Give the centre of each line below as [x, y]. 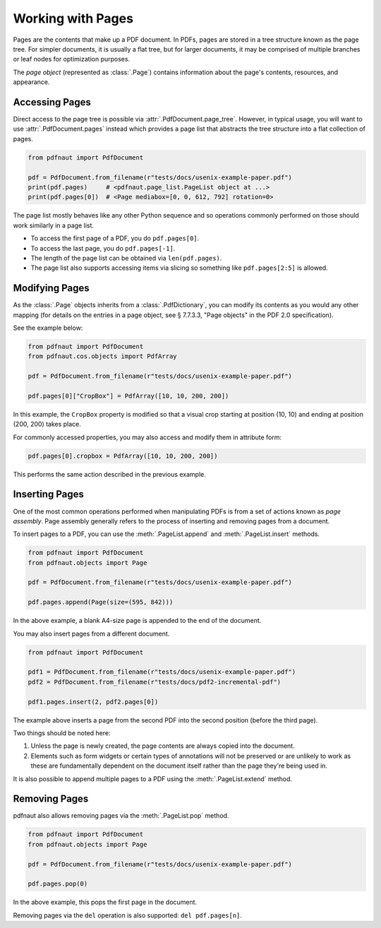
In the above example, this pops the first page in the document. [105, 902]
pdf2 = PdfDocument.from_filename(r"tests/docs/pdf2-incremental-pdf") [155, 682]
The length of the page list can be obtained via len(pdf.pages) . [126, 258]
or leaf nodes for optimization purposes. [72, 59]
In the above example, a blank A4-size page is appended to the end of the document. [137, 621]
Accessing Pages [52, 102]
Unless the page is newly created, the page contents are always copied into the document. [163, 746]
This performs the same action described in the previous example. [109, 474]
